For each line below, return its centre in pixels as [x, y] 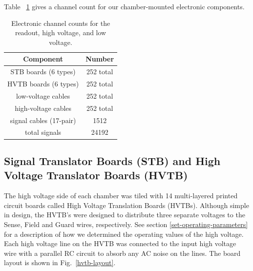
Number [100, 59]
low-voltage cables [43, 95]
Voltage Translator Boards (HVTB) [96, 175]
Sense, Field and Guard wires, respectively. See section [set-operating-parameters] [126, 224]
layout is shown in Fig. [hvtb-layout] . [60, 262]
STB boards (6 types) [43, 72]
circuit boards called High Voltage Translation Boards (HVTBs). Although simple [126, 205]
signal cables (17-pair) [43, 120]
